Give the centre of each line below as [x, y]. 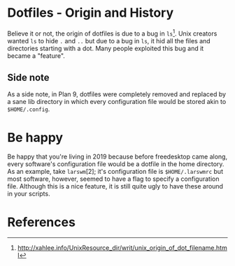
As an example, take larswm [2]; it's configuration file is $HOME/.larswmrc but [115, 172]
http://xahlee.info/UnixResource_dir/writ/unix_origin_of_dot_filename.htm [122, 248]
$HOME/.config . [29, 109]
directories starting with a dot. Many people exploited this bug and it [106, 48]
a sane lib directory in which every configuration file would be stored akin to [117, 102]
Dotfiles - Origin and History [91, 13]
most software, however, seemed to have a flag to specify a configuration [113, 179]
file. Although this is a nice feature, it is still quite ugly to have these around [115, 186]
